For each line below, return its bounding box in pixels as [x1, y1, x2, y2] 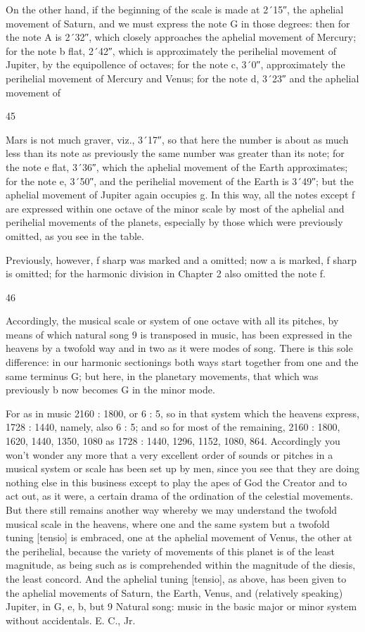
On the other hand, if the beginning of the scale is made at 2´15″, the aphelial [6, 2, 344, 16]
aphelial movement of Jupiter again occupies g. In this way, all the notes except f [6, 187, 355, 202]
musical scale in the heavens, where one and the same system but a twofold [6, 516, 330, 531]
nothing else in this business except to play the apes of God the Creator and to [6, 474, 347, 489]
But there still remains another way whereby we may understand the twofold [6, 503, 338, 517]
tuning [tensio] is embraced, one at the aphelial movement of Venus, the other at [6, 530, 353, 545]
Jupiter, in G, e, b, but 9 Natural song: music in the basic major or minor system [6, 599, 357, 614]
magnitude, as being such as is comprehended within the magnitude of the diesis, [6, 557, 356, 572]
